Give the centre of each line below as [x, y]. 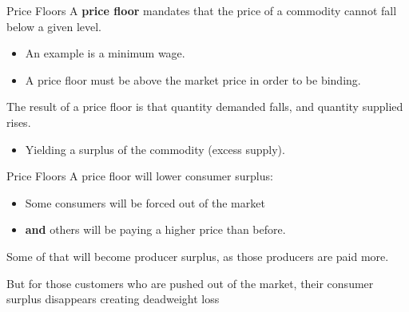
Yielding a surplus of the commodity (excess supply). [155, 149]
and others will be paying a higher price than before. [155, 229]
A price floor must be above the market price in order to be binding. [193, 79]
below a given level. [54, 26]
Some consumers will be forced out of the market [145, 202]
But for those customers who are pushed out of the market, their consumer [190, 283]
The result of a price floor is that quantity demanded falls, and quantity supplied [205, 107]
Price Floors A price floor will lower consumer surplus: [140, 176]
